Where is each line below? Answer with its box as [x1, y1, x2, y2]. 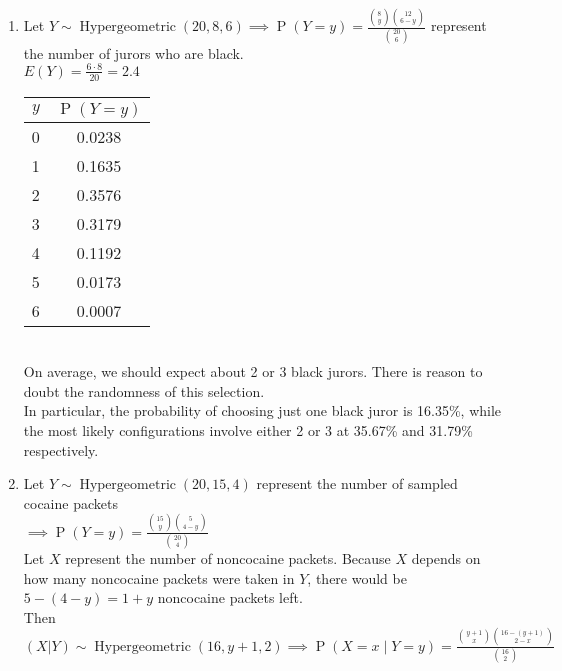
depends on [411, 547, 481, 568]
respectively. [23, 439, 99, 460]
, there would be [307, 567, 407, 588]
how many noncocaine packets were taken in [23, 567, 295, 588]
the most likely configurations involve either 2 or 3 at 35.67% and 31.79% [23, 419, 473, 440]
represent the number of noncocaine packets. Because [65, 547, 391, 568]
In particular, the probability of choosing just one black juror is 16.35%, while [23, 400, 502, 421]
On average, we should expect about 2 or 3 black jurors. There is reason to [23, 361, 483, 382]
